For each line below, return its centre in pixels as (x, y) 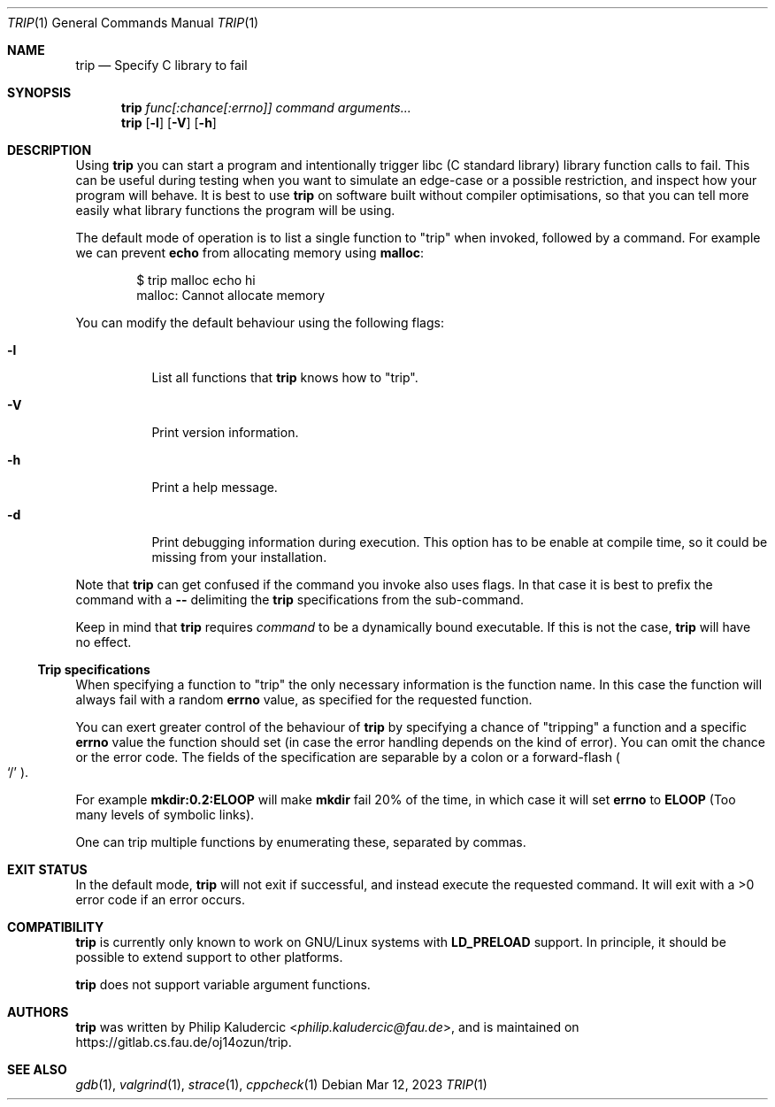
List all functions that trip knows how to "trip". (285, 377)
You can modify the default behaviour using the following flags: (260, 323)
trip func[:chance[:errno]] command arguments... (266, 108)
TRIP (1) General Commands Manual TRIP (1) (133, 23)
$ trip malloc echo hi (196, 280)
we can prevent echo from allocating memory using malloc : (250, 253)
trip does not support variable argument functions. (223, 984)
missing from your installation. (239, 557)
